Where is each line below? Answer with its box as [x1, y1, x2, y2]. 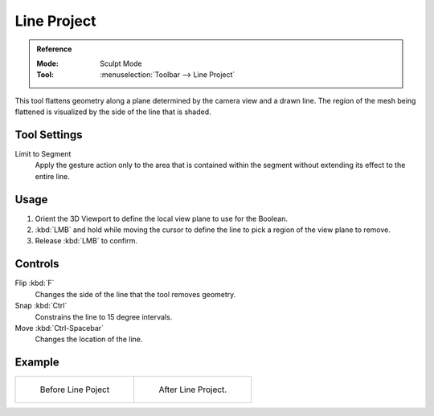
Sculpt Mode [100, 59, 142, 68]
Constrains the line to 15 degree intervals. [35, 312, 173, 321]
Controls [14, 257, 59, 271]
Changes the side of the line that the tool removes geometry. [35, 289, 236, 299]
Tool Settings [14, 128, 84, 141]
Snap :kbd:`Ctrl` [14, 301, 68, 311]
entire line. [35, 171, 70, 181]
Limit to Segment [14, 149, 72, 159]
